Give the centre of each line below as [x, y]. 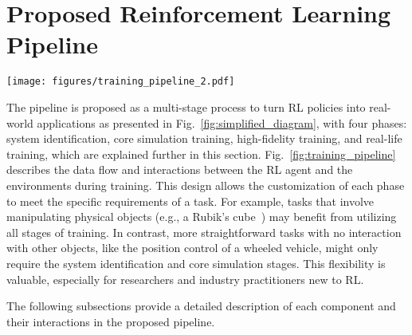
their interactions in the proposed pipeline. [111, 321]
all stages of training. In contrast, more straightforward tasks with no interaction [204, 232]
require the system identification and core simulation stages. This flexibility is [196, 263]
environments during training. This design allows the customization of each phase [206, 185]
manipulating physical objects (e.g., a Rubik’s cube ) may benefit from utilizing [202, 217]
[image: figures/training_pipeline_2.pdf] [121, 82]
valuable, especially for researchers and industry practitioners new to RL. [185, 279]
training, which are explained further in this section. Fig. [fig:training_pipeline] [201, 154]
